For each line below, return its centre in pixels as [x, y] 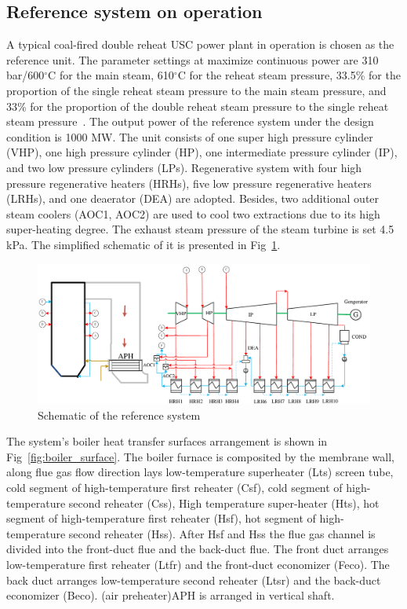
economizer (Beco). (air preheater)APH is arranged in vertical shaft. [171, 595]
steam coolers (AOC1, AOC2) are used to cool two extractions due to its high [193, 213]
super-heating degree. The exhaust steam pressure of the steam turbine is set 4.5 [200, 229]
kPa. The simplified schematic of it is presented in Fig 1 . [144, 244]
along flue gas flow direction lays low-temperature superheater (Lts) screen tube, [200, 472]
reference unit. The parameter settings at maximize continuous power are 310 [193, 59]
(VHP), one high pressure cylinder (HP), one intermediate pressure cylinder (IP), [202, 152]
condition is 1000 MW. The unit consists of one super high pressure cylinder [190, 136]
